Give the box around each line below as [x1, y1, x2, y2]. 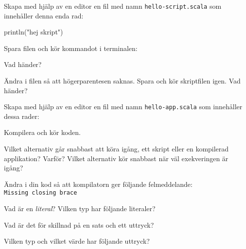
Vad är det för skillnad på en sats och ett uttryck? [4, 219, 154, 230]
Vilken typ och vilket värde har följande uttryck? [4, 236, 150, 246]
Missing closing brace [4, 189, 77, 197]
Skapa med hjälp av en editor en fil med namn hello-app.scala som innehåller [4, 101, 243, 112]
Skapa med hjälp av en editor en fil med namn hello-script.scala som [4, 1, 222, 11]
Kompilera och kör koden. [4, 127, 81, 137]
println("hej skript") [4, 27, 63, 37]
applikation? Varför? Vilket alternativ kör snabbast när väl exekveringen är [4, 153, 228, 163]
